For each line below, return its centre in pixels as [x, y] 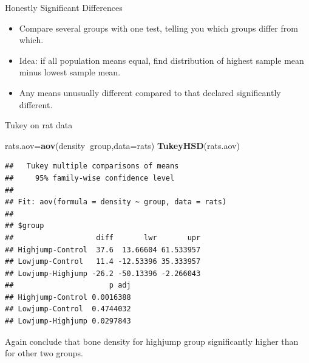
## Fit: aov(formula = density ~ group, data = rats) [116, 202]
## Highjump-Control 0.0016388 [68, 297]
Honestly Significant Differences [64, 7]
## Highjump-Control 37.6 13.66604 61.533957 [103, 250]
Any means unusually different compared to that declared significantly [150, 92]
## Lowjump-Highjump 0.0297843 [68, 321]
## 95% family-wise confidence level [90, 178]
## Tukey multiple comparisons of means [92, 166]
